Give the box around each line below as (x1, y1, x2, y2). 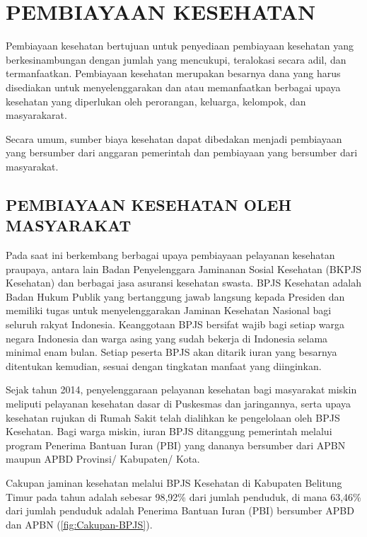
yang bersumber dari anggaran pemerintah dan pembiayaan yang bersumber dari (6, 145, 358, 160)
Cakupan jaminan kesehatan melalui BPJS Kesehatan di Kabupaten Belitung (6, 475, 342, 490)
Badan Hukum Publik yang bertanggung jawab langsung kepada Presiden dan (6, 289, 345, 304)
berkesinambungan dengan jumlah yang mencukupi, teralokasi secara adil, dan (6, 52, 346, 67)
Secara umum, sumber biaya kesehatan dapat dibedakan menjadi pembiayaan (6, 131, 342, 146)
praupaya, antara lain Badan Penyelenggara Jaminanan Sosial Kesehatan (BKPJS (6, 261, 362, 276)
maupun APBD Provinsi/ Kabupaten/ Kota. (6, 451, 200, 466)
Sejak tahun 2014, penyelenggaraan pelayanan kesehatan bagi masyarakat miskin (6, 382, 357, 397)
